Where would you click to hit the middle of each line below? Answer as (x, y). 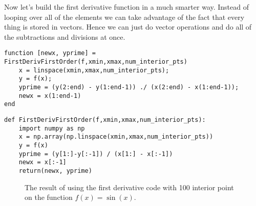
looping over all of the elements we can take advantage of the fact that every (124, 17)
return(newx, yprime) (55, 171)
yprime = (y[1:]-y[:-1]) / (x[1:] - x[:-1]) (96, 154)
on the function (49, 197)
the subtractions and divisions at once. (65, 36)
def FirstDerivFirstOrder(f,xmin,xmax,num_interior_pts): (105, 120)
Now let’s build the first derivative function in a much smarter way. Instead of (127, 7)
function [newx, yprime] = (50, 53)
